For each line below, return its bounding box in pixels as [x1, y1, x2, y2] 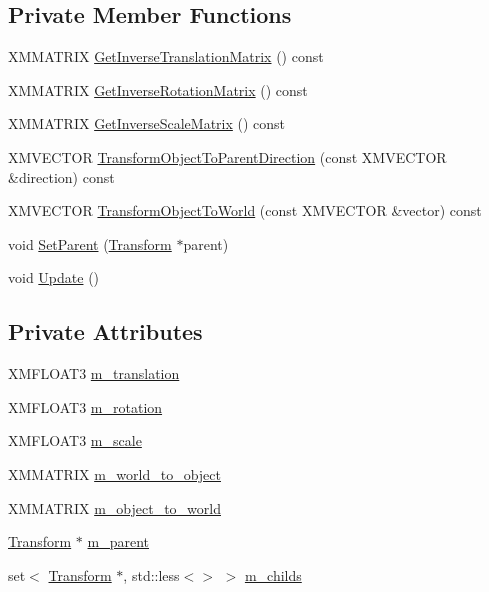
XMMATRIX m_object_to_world [8, 497, 221, 518]
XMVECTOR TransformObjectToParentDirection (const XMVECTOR [8, 146, 447, 167]
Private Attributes [8, 316, 203, 347]
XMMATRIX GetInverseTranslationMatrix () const [8, 46, 324, 67]
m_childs [244, 564, 302, 585]
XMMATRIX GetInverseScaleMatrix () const [8, 113, 286, 134]
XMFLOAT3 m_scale [8, 430, 142, 451]
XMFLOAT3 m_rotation [8, 396, 163, 417]
